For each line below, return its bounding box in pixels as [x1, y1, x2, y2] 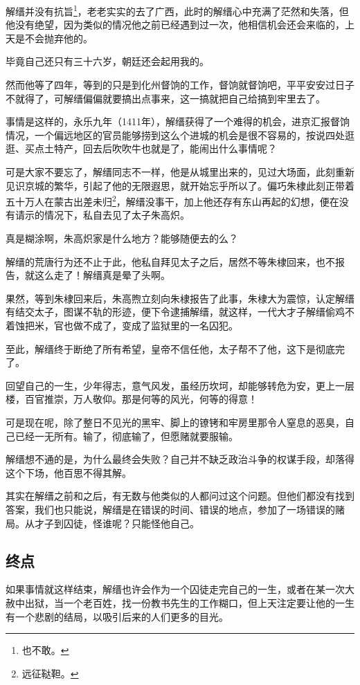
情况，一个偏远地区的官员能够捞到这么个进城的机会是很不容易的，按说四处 [6, 127, 345, 142]
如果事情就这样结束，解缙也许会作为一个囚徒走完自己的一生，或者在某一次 [6, 582, 345, 596]
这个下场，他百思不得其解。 [6, 465, 132, 479]
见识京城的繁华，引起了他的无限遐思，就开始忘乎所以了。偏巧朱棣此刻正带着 [6, 178, 354, 192]
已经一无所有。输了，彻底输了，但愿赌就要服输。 [15, 428, 238, 443]
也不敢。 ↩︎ [21, 643, 69, 657]
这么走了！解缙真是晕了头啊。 [34, 268, 170, 282]
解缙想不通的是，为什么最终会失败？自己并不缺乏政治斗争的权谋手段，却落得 [6, 452, 354, 466]
